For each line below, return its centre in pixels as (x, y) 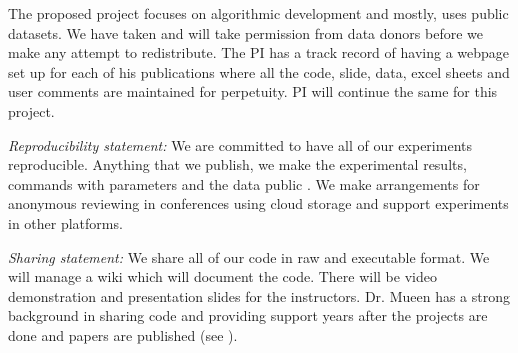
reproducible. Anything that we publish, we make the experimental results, (237, 164)
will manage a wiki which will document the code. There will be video (222, 276)
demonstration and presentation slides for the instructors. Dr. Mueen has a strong (259, 295)
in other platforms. (65, 222)
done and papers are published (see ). (123, 334)
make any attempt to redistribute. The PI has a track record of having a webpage (259, 52)
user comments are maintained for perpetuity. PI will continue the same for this (253, 91)
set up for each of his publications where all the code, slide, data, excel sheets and (259, 71)
